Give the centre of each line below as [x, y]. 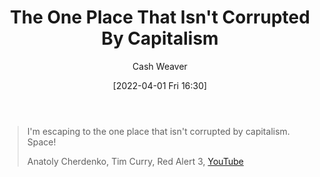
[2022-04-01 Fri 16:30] [160, 85]
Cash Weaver [160, 66]
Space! [41, 142]
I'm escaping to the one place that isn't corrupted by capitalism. [158, 131]
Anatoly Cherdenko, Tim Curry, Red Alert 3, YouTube [135, 161]
